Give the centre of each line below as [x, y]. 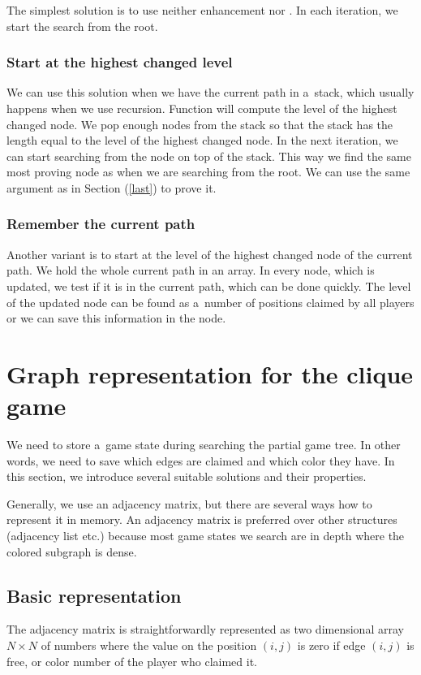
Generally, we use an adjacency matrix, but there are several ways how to [189, 503]
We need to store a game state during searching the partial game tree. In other [204, 445]
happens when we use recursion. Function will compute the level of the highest [202, 108]
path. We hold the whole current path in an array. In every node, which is [191, 270]
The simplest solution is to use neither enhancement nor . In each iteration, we [202, 10]
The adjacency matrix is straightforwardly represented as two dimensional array [205, 629]
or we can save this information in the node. [116, 318]
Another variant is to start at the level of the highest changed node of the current [210, 254]
